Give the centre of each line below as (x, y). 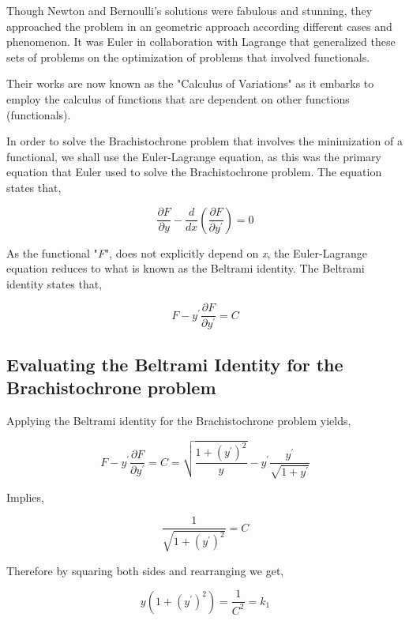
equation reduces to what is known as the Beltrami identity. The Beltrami (186, 268)
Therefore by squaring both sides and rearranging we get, (145, 570)
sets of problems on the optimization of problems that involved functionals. (188, 56)
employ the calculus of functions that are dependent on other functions (178, 98)
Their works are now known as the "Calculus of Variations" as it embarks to (190, 83)
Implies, (25, 497)
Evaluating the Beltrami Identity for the (175, 364)
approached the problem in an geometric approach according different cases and (199, 26)
